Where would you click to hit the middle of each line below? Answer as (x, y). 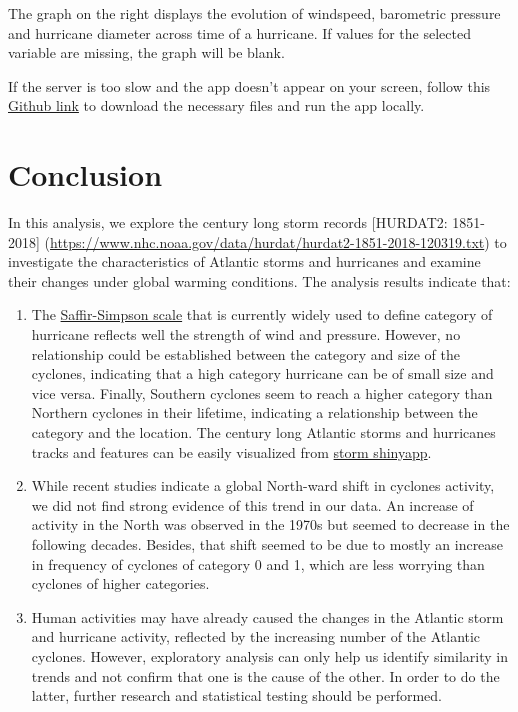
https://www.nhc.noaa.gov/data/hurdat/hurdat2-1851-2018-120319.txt (267, 241)
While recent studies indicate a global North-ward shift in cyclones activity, (263, 485)
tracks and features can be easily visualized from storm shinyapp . (231, 451)
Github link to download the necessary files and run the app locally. (216, 105)
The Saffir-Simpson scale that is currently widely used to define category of (262, 314)
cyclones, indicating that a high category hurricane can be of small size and (262, 373)
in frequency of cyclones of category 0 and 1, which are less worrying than (258, 563)
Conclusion (85, 174)
